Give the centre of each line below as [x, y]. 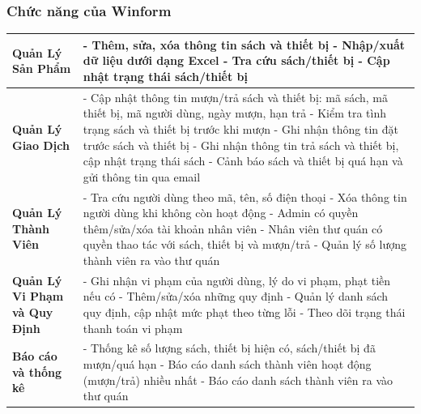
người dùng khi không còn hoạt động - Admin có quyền [221, 213]
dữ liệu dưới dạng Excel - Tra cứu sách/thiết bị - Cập [236, 60]
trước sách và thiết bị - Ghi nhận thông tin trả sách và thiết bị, [241, 145]
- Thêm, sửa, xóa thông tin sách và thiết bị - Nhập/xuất [244, 44]
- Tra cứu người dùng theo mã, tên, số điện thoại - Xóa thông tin [245, 196]
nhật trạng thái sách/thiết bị [166, 76]
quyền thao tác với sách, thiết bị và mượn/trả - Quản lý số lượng [245, 244]
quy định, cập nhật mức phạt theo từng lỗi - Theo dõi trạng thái [244, 312]
